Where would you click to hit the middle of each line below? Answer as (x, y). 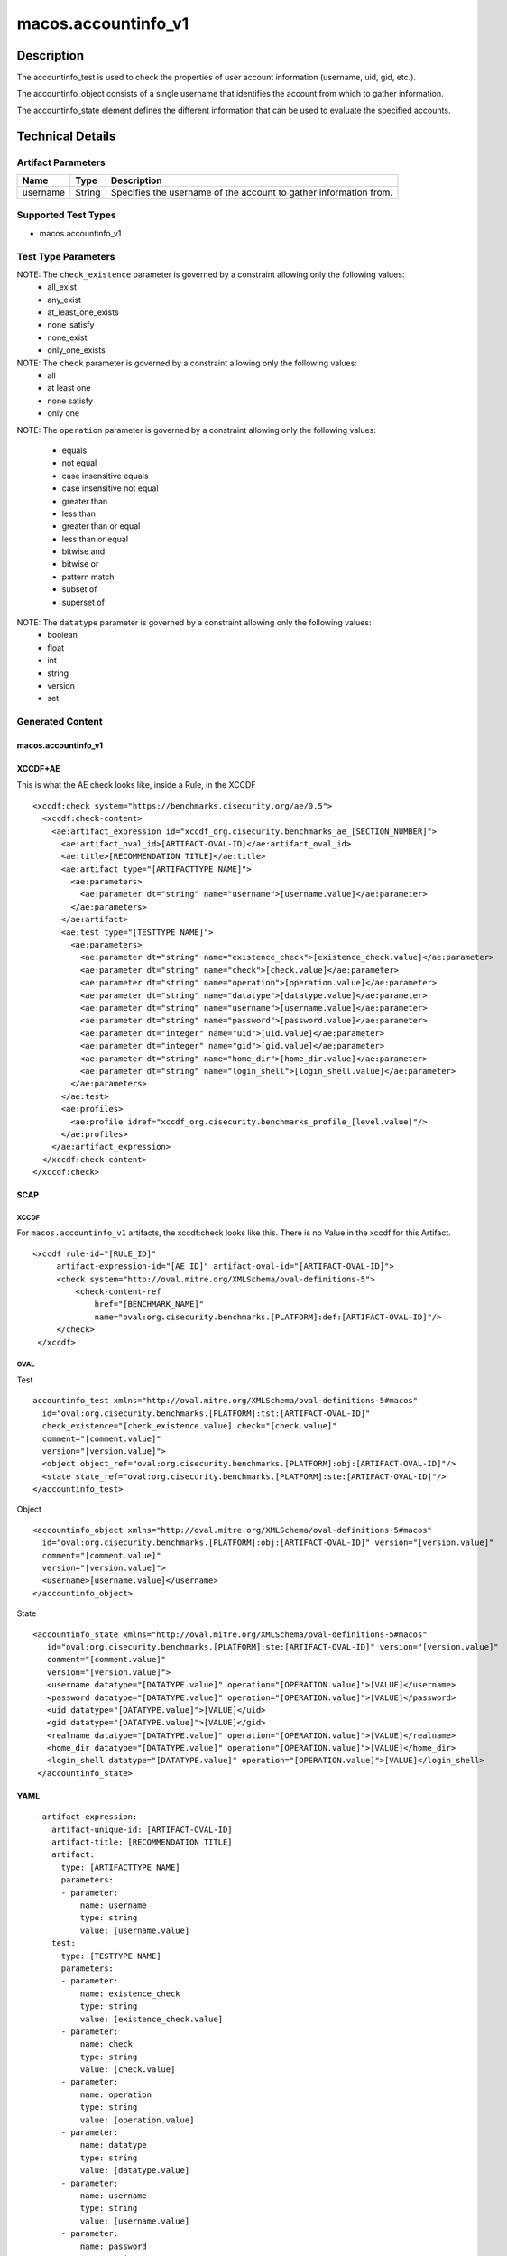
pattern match (88, 577)
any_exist (64, 300)
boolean (63, 635)
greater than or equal (101, 526)
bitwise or (80, 564)
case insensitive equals (105, 476)
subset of (79, 589)
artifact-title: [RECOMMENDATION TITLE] (142, 1842)
